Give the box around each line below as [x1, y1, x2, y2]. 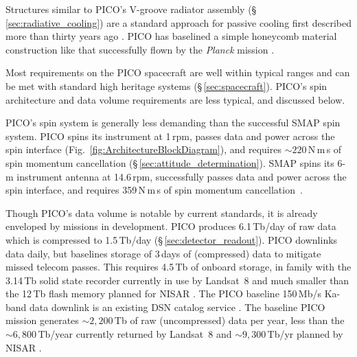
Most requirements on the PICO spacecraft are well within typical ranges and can [5, 65, 350, 80]
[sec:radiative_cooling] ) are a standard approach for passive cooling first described [5, 15, 352, 30]
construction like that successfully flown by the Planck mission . [5, 42, 275, 56]
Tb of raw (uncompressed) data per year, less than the [114, 313, 345, 327]
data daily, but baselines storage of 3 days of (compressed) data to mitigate [5, 246, 321, 260]
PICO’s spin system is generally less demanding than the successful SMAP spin [5, 115, 341, 130]
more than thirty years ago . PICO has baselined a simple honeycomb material [5, 29, 337, 43]
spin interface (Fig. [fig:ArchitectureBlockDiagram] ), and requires [5, 142, 281, 157]
